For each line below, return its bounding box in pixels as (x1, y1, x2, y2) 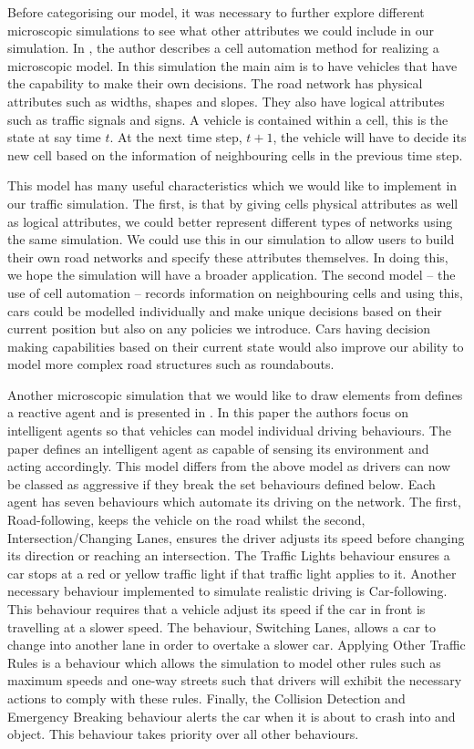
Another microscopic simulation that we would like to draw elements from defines (7, 385, 463, 404)
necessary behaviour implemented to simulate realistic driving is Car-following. (7, 581, 448, 600)
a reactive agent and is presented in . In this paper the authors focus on (7, 403, 408, 422)
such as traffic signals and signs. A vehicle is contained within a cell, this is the (7, 109, 448, 128)
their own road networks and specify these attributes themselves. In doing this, (7, 247, 448, 266)
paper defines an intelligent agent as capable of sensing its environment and (7, 438, 429, 457)
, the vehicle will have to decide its (273, 128, 467, 147)
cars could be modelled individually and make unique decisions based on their (7, 301, 442, 320)
